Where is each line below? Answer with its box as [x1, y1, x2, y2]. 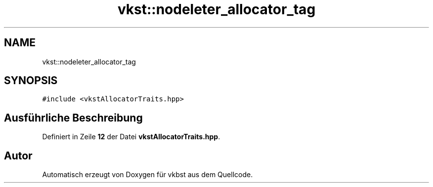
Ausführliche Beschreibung [4, 111, 143, 124]
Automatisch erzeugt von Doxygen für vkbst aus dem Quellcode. [42, 170, 253, 179]
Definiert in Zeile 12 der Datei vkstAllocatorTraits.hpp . [42, 132, 220, 141]
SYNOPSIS [4, 74, 58, 87]
